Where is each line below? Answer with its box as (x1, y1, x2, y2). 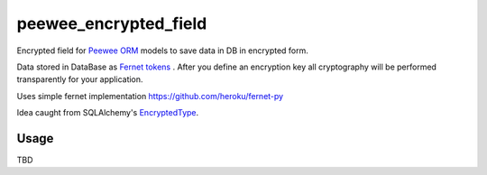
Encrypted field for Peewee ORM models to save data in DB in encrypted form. (16, 45, 308, 56)
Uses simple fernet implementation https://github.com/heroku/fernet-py (16, 90, 284, 101)
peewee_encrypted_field (16, 14, 207, 33)
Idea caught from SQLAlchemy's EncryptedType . (16, 107, 199, 118)
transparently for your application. (16, 74, 143, 85)
